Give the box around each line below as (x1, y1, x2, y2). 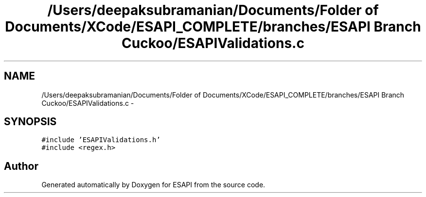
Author (4, 160, 38, 172)
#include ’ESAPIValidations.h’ (41, 136, 160, 144)
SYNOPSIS (4, 115, 57, 128)
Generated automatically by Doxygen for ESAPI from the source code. (41, 181, 266, 189)
